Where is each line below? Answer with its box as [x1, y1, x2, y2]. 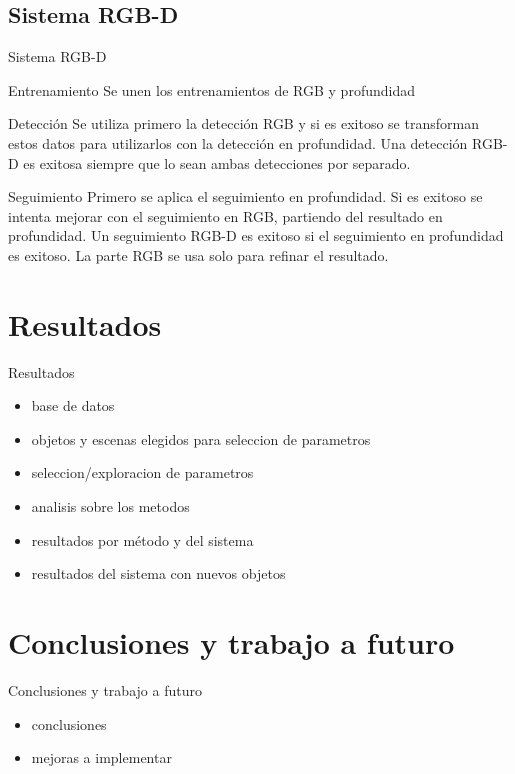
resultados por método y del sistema [31, 529, 254, 550]
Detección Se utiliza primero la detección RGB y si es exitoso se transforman [8, 113, 479, 134]
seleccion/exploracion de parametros [31, 462, 254, 483]
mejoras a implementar [31, 747, 172, 768]
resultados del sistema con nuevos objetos [31, 563, 286, 584]
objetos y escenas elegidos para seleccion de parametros [31, 428, 371, 449]
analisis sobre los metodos [31, 496, 190, 517]
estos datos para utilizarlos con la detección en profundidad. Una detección [8, 132, 468, 153]
